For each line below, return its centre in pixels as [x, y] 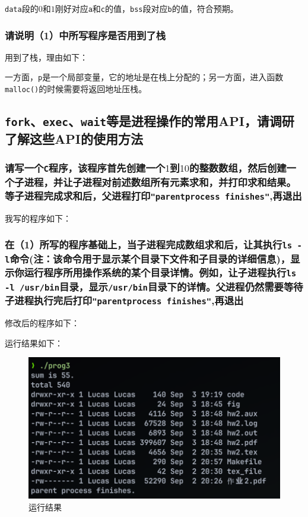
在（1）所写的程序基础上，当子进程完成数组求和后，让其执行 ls [149, 245]
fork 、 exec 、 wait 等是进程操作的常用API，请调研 [150, 121]
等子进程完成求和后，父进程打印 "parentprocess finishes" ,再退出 [153, 195]
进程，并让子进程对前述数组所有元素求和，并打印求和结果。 [160, 182]
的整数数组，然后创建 [238, 168]
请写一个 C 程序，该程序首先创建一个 [85, 168]
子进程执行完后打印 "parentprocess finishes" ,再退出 [124, 300]
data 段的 [22, 8]
